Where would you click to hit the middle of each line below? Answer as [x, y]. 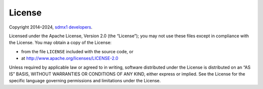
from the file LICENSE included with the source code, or [77, 51]
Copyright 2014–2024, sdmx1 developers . [51, 27]
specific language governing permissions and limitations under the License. [85, 81]
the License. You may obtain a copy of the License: [60, 43]
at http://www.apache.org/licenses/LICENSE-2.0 [70, 59]
